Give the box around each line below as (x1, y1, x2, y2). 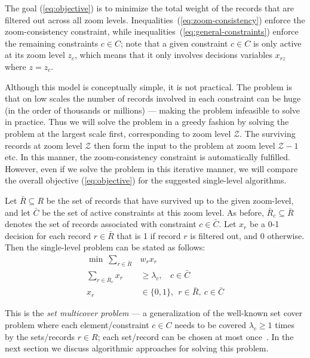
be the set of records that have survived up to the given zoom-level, (46, 194, 294, 206)
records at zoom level (5, 139, 82, 151)
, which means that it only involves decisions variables (74, 48, 272, 61)
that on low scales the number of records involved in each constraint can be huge (5, 92, 301, 105)
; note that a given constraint (121, 36, 228, 49)
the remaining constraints (5, 36, 99, 49)
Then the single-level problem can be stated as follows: (5, 241, 205, 253)
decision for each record (5, 229, 91, 241)
